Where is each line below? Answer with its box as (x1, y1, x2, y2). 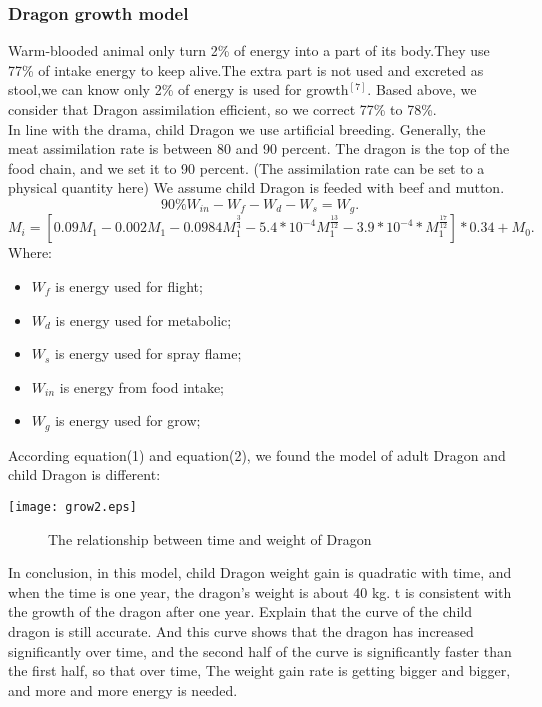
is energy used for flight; (55, 276, 203, 297)
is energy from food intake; (59, 376, 225, 397)
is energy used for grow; (55, 410, 201, 431)
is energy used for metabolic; (55, 309, 232, 330)
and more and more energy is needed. (8, 679, 238, 700)
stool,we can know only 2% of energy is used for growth (8, 79, 349, 100)
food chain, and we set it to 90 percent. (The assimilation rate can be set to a (8, 157, 485, 178)
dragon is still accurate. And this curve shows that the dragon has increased (8, 621, 474, 642)
